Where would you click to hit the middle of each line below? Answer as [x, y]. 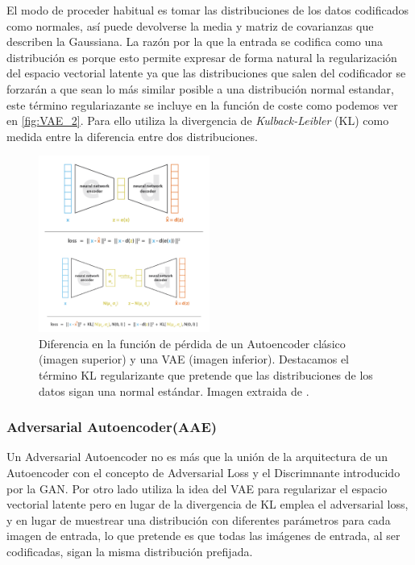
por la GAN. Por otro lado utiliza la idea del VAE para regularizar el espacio [197, 488]
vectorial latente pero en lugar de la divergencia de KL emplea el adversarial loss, [207, 504]
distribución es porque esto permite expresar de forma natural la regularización [202, 57]
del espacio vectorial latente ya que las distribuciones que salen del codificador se [206, 73]
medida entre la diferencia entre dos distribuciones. [132, 136]
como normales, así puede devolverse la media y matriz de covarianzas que [190, 25]
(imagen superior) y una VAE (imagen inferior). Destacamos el [194, 359]
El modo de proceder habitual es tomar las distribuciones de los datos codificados [208, 10]
